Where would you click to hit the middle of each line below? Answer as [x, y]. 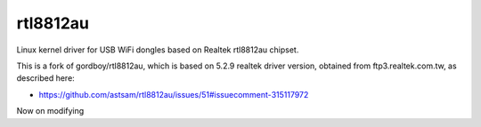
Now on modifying [50, 111]
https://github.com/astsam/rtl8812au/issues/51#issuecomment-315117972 [174, 94]
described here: [45, 78]
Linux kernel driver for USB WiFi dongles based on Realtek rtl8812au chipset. [158, 50]
